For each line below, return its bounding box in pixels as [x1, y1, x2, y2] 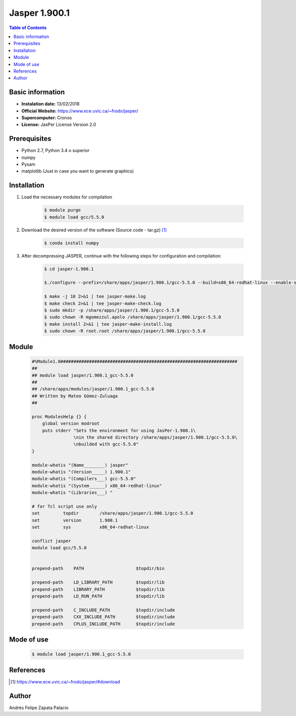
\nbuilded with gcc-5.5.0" [73, 442, 139, 447]
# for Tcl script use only [32, 503, 97, 509]
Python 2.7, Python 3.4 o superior [21, 148, 90, 153]
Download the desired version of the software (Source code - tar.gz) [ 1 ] [21, 227, 167, 233]
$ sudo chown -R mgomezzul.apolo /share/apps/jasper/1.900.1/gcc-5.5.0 [44, 314, 222, 320]
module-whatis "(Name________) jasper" [32, 462, 128, 468]
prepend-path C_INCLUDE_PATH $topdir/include [32, 607, 175, 613]
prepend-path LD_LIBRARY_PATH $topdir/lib [32, 580, 165, 585]
